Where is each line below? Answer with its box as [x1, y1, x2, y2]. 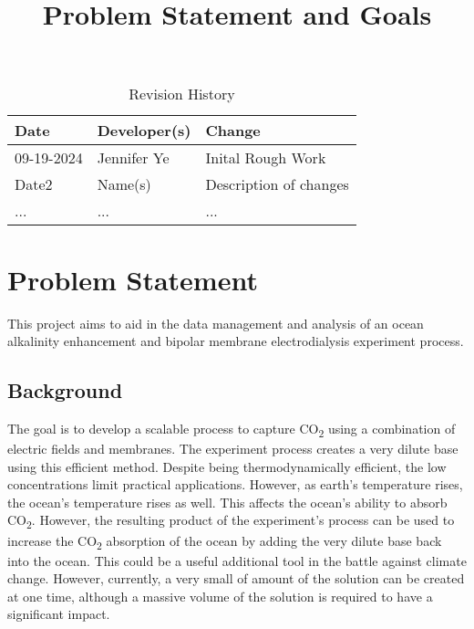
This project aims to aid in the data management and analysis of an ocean [7, 313, 424, 332]
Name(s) [97, 173, 151, 195]
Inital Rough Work [205, 147, 326, 169]
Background [7, 376, 123, 404]
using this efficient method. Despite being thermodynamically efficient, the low [7, 456, 447, 476]
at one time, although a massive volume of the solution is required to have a [7, 586, 433, 605]
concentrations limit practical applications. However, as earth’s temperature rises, [7, 475, 463, 494]
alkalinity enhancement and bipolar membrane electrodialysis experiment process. [7, 331, 464, 351]
